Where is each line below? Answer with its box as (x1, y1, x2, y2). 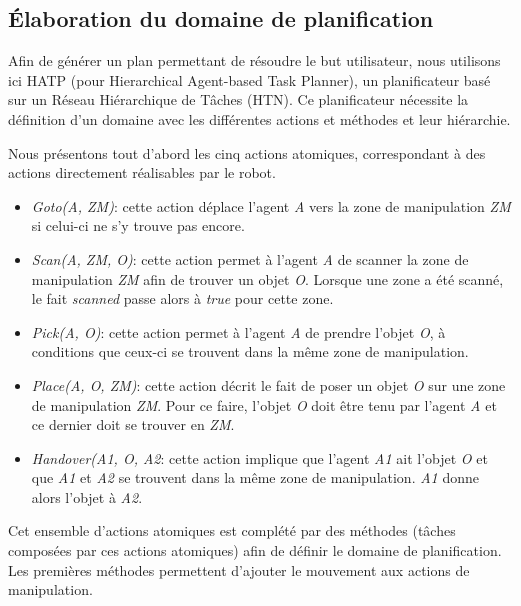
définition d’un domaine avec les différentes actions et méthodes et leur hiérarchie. (8, 108, 511, 129)
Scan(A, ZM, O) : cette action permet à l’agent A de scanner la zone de (31, 248, 469, 269)
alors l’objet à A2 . (31, 486, 143, 507)
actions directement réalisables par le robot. (8, 162, 276, 183)
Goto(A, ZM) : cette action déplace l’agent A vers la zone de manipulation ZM (31, 195, 511, 216)
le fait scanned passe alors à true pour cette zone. (31, 288, 334, 309)
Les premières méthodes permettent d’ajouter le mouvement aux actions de (8, 559, 470, 580)
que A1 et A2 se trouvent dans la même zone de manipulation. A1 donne (31, 467, 480, 488)
